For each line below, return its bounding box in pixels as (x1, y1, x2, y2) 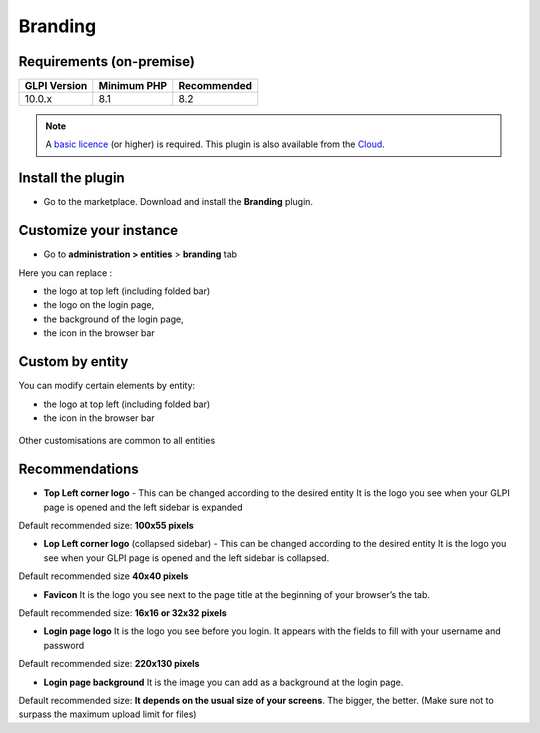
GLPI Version (24, 79, 88, 93)
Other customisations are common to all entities (18, 435, 216, 447)
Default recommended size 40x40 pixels (18, 570, 189, 582)
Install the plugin (18, 170, 125, 187)
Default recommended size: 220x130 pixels (18, 658, 200, 670)
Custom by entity (18, 353, 129, 370)
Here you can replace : (18, 266, 113, 279)
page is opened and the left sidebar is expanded (43, 501, 244, 513)
